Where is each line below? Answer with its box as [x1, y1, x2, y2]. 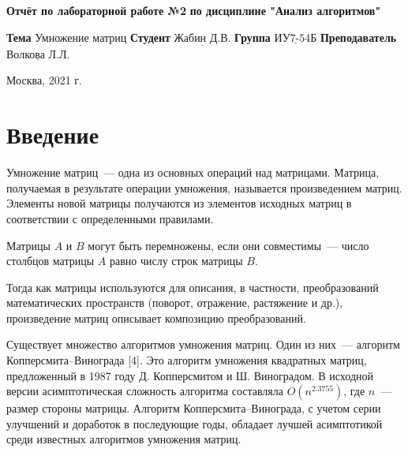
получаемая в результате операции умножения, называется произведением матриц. [6, 179, 402, 196]
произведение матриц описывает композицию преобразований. [6, 309, 306, 326]
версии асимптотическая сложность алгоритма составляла [6, 383, 283, 399]
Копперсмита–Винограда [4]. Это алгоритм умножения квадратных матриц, [6, 352, 367, 368]
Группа [234, 28, 271, 45]
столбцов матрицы [6, 252, 95, 269]
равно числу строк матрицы [109, 252, 243, 269]
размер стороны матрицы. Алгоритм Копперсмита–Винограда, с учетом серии [6, 400, 381, 417]
